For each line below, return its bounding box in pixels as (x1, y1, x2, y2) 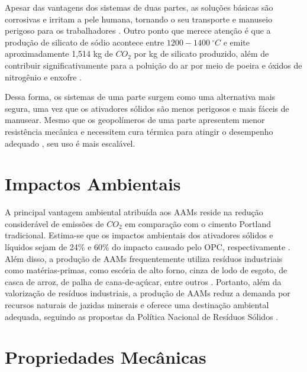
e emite (223, 35, 250, 48)
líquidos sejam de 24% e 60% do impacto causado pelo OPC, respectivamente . (5, 241, 290, 253)
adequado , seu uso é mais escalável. (5, 137, 135, 149)
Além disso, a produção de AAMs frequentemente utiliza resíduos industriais (5, 252, 283, 264)
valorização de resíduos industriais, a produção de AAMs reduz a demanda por (5, 287, 290, 299)
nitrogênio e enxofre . (5, 70, 82, 83)
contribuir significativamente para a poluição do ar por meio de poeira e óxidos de (5, 59, 302, 71)
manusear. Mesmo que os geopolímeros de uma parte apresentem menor (5, 114, 265, 126)
